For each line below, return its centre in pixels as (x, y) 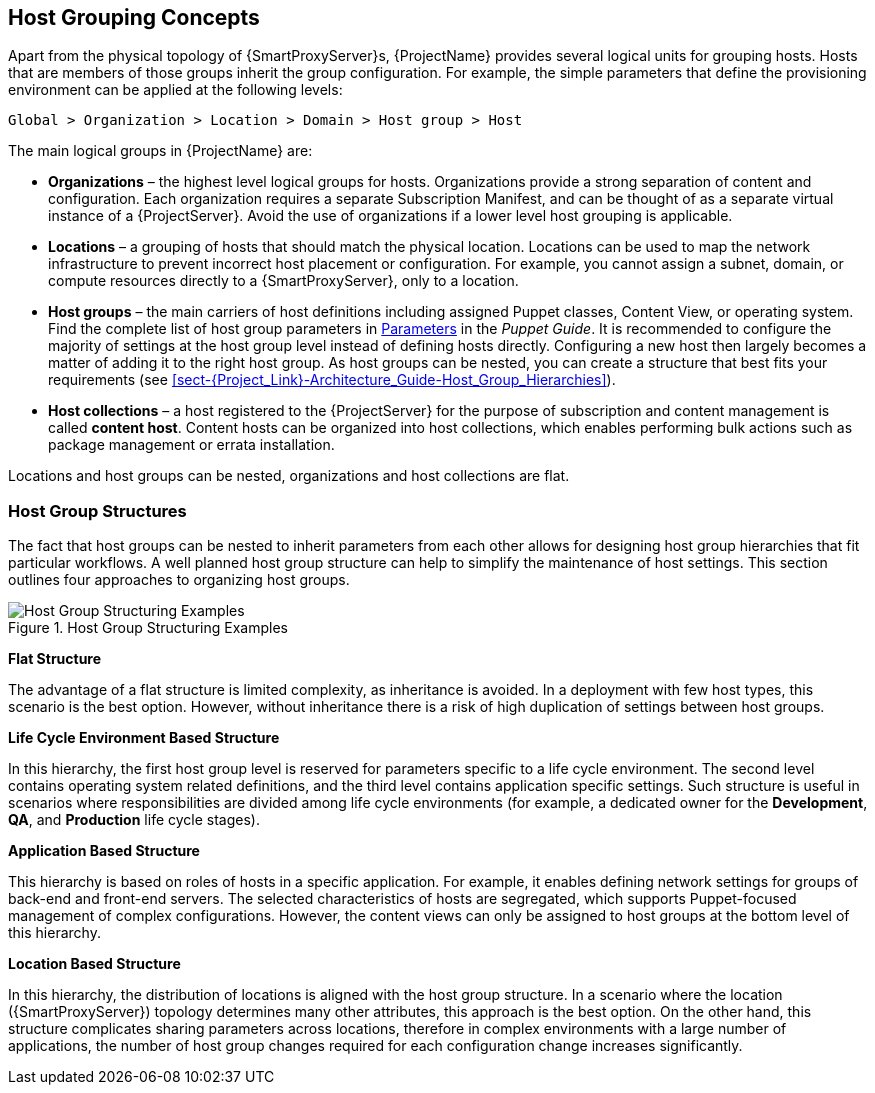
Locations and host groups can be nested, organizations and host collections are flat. (289, 476)
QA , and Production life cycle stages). (134, 820)
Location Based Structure (94, 964)
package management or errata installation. (191, 445)
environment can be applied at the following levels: (175, 90)
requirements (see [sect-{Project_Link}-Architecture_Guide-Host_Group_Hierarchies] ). (332, 380)
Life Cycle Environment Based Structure (144, 738)
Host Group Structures (97, 510)
